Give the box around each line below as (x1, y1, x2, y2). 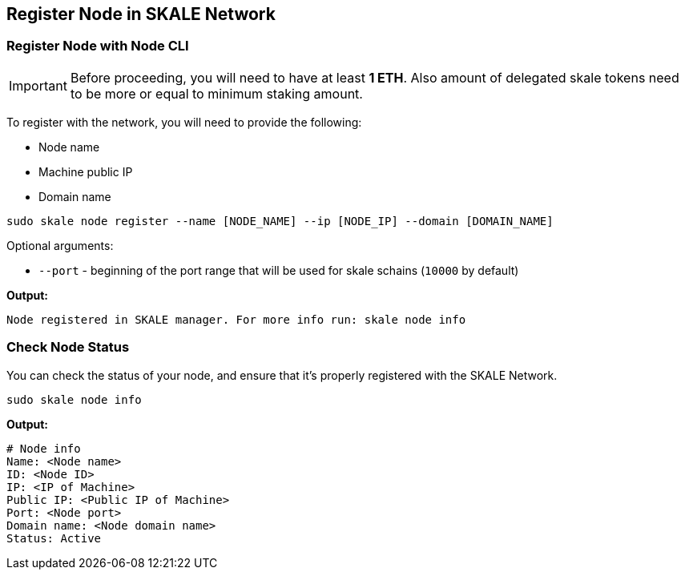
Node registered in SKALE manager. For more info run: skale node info (6, 312, 466, 326)
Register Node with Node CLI (6, 38, 189, 54)
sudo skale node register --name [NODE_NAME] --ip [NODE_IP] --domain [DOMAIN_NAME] (6, 214, 554, 228)
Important (9, 77, 67, 94)
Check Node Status (6, 339, 130, 356)
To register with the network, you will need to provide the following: (6, 115, 362, 129)
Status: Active (6, 531, 102, 545)
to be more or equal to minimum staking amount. (70, 85, 363, 102)
